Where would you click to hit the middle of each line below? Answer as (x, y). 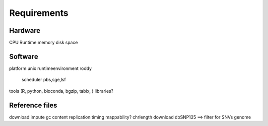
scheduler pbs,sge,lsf (44, 80)
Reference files (33, 105)
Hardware (25, 31)
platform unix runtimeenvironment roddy (50, 68)
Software (24, 56)
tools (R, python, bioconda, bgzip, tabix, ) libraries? (61, 91)
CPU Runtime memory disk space (43, 43)
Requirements (39, 13)
